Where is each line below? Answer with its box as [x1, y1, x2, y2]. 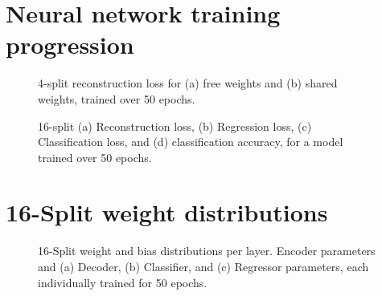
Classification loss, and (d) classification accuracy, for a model [38, 133, 343, 150]
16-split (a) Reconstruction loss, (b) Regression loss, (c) [38, 117, 312, 134]
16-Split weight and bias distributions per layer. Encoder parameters [38, 242, 376, 259]
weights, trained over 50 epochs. [38, 90, 195, 107]
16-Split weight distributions [6, 196, 328, 229]
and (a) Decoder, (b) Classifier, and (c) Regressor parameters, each [38, 258, 369, 274]
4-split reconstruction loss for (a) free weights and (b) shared [38, 75, 338, 91]
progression [6, 28, 134, 61]
